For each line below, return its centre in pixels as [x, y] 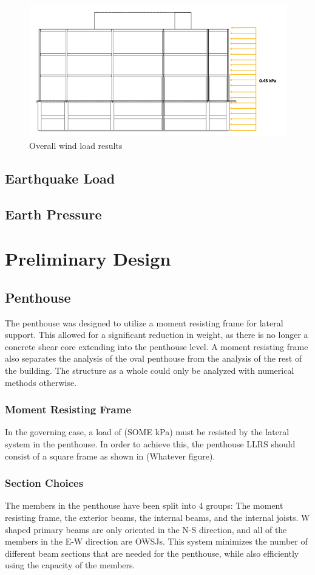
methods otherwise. [41, 382]
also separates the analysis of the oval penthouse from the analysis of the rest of [154, 358]
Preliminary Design [88, 259]
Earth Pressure [53, 214]
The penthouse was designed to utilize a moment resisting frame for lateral [144, 322]
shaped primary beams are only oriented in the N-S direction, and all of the [146, 529]
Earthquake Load [60, 178]
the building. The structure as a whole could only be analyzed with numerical [150, 370]
